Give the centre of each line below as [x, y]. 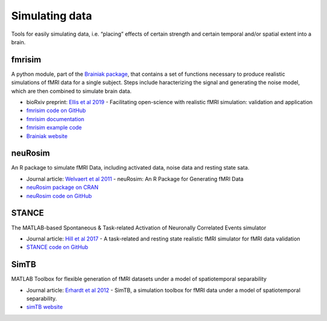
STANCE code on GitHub [57, 247]
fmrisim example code [54, 128]
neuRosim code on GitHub [59, 196]
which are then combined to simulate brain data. [71, 91]
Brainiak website [47, 136]
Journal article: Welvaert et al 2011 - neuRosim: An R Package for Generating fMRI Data [135, 179]
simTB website [45, 307]
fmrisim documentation [55, 119]
